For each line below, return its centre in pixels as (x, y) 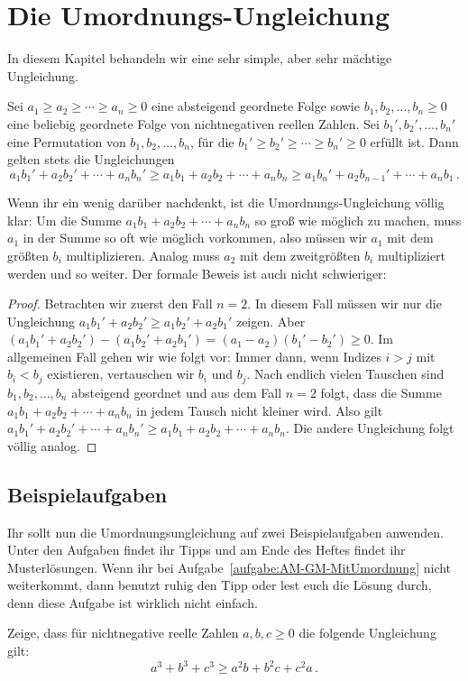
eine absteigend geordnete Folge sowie (255, 106)
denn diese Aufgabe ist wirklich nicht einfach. (133, 602)
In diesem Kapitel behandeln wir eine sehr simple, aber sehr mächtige (200, 58)
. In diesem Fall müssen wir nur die (344, 304)
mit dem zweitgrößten (300, 255)
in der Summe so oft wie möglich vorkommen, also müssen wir (195, 238)
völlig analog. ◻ (52, 445)
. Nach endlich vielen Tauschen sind (345, 374)
